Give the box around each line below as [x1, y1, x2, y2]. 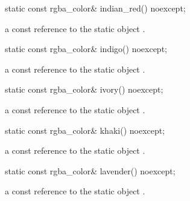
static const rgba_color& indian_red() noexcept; [5, 2, 186, 14]
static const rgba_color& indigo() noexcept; [5, 42, 167, 55]
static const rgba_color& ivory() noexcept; [5, 83, 163, 96]
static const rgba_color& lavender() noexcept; [5, 164, 176, 177]
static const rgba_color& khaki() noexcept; [5, 124, 165, 136]
